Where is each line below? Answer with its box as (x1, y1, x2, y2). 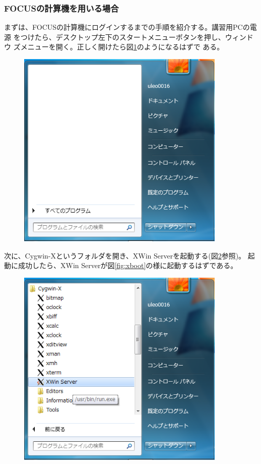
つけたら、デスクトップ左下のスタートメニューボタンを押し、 (20, 31, 225, 42)
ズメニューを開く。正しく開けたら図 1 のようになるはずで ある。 (13, 41, 224, 52)
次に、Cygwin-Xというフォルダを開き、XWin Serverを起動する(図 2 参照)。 (4, 250, 246, 261)
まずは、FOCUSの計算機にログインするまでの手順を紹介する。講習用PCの (4, 22, 250, 32)
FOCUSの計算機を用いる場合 (4, 2, 119, 14)
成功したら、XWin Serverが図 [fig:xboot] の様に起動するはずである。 (18, 260, 238, 271)
